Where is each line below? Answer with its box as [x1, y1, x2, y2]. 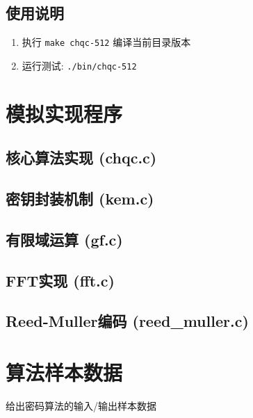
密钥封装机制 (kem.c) [6, 188, 154, 209]
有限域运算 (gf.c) [6, 228, 123, 250]
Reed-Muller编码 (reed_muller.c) [6, 310, 249, 332]
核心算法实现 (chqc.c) [6, 147, 157, 168]
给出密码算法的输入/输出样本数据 [6, 398, 156, 412]
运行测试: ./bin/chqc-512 [22, 58, 137, 72]
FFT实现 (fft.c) [6, 269, 115, 291]
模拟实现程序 [6, 99, 123, 127]
